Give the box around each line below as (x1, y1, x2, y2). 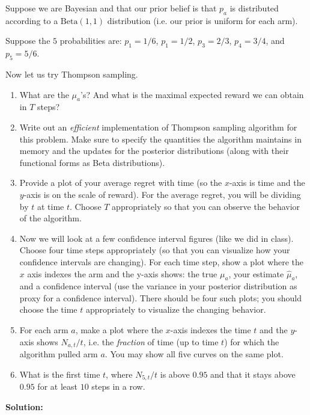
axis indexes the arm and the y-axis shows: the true (27, 267, 217, 280)
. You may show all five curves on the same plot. (105, 348, 284, 360)
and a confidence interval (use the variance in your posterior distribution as (19, 280, 297, 292)
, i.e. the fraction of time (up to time (83, 335, 219, 348)
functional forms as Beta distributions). (19, 156, 165, 168)
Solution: (5, 400, 43, 413)
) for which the (224, 335, 279, 348)
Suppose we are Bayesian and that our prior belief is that (5, 2, 217, 14)
